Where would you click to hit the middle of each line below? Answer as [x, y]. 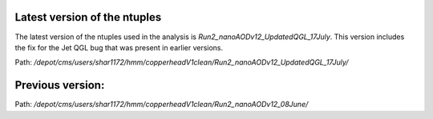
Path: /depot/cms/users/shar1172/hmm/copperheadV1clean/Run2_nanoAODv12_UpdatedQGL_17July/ [182, 62]
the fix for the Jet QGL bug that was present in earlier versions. [119, 47]
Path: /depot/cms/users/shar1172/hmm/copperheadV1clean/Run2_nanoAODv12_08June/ [162, 105]
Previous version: [60, 85]
